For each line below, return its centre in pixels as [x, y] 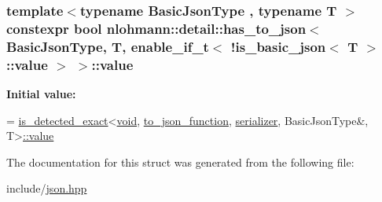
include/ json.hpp [47, 188]
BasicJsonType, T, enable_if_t [108, 46]
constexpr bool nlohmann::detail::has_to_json [156, 28]
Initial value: [41, 93]
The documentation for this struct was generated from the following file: [180, 162]
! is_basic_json [278, 46]
